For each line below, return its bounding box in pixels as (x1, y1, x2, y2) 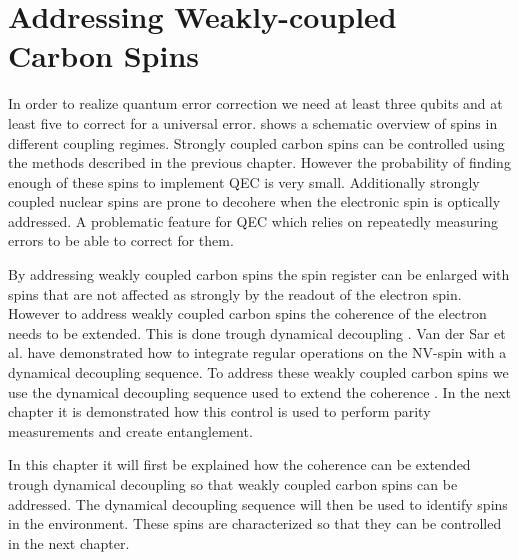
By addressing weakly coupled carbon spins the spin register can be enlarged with (8, 264, 510, 285)
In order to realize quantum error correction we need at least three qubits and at (8, 93, 503, 114)
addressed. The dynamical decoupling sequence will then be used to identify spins (8, 493, 508, 514)
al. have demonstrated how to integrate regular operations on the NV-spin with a (8, 342, 507, 363)
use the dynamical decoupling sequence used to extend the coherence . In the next (8, 381, 512, 402)
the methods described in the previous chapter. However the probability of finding (8, 152, 511, 173)
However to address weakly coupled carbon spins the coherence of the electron (8, 303, 487, 324)
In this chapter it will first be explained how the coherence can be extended (8, 454, 471, 475)
